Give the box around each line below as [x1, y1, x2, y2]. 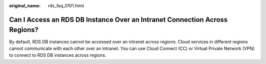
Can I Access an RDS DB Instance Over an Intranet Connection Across [9, 15, 228, 24]
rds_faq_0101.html [48, 3, 84, 8]
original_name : [9, 3, 41, 8]
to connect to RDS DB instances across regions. [9, 52, 106, 58]
